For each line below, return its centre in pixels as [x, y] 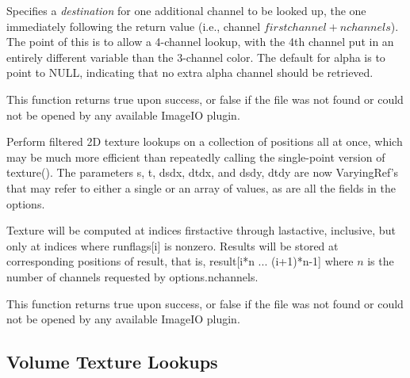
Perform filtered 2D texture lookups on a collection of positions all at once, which [205, 141]
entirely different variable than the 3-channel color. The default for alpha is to [196, 57]
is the [381, 261]
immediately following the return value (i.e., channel [134, 26]
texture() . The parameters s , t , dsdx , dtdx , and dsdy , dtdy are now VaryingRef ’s [203, 172]
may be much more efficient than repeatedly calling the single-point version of [196, 157]
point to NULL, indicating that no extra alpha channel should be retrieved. [190, 73]
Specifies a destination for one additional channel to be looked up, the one [186, 10]
